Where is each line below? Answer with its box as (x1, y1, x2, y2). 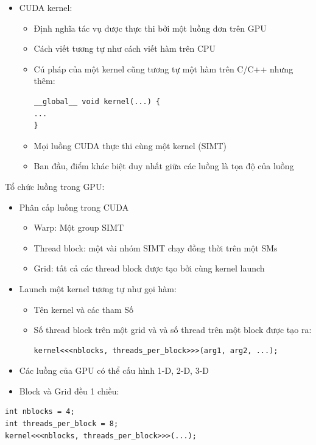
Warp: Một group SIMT (33, 221, 124, 234)
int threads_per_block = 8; (5, 419, 119, 429)
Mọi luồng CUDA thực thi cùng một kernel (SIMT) (33, 139, 227, 152)
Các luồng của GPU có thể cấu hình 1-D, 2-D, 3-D (19, 364, 209, 377)
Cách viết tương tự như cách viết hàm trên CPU (33, 42, 216, 55)
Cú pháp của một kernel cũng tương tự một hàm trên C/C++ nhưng (33, 62, 293, 75)
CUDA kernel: (19, 1, 72, 13)
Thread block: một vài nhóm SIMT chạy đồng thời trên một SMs (33, 241, 278, 254)
